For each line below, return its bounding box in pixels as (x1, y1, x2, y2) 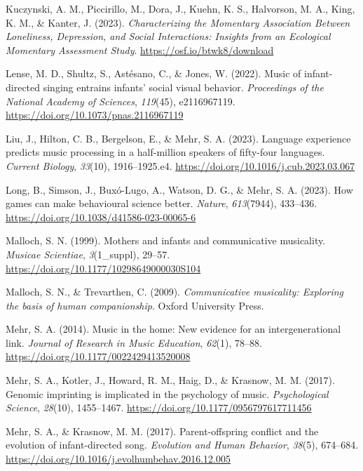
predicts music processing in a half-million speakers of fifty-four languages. (6, 145, 325, 159)
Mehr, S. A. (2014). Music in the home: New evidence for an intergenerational (6, 321, 341, 336)
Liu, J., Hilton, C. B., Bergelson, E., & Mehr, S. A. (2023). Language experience (6, 131, 351, 145)
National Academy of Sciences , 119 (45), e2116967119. (6, 93, 235, 108)
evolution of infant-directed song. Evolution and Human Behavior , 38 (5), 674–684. (6, 437, 359, 452)
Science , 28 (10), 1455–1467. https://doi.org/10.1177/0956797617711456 (6, 400, 312, 415)
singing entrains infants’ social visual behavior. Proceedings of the (43, 79, 324, 94)
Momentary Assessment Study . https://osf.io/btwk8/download (6, 42, 274, 57)
